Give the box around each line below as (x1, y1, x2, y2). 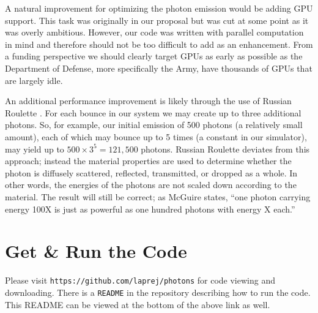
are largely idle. (5, 74, 63, 86)
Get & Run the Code (5, 238, 187, 263)
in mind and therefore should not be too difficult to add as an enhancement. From (5, 37, 313, 50)
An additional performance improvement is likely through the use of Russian (5, 94, 292, 107)
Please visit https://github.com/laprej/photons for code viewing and (5, 274, 275, 287)
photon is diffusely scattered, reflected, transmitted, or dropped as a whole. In (5, 166, 298, 179)
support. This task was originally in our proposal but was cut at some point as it (5, 13, 309, 26)
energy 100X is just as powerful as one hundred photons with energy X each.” (5, 202, 295, 215)
